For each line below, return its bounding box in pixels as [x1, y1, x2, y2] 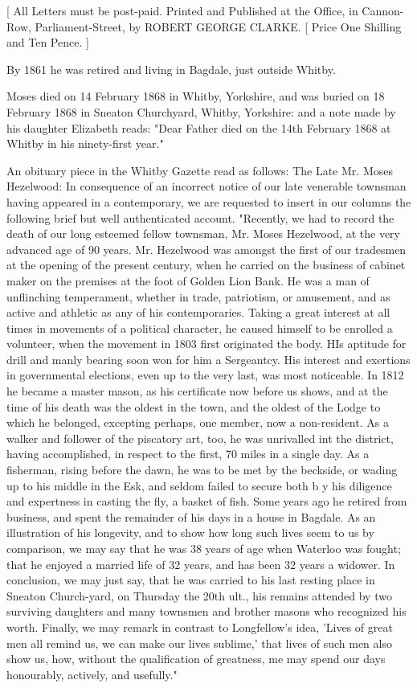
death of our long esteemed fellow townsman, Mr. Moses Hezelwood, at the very [6, 225, 400, 242]
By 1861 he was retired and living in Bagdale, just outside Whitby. [6, 60, 336, 77]
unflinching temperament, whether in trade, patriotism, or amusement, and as [6, 288, 390, 305]
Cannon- [362, 2, 404, 18]
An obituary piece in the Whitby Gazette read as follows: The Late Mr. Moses [6, 162, 393, 178]
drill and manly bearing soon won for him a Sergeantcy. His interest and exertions [6, 350, 411, 367]
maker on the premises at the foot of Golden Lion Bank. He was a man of [6, 272, 370, 289]
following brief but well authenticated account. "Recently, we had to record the [6, 209, 395, 226]
